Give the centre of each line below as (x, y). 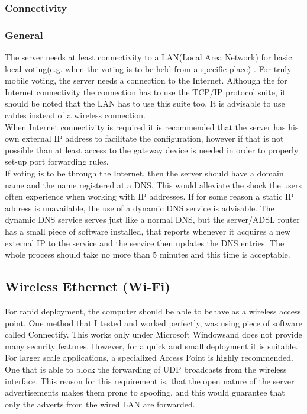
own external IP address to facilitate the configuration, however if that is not (144, 138)
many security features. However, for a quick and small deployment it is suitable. (151, 346)
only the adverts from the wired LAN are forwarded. (100, 404)
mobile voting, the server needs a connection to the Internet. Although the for (146, 80)
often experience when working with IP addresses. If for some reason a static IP (149, 196)
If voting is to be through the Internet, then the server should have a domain (144, 173)
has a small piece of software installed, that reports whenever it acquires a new (148, 231)
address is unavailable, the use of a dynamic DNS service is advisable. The (140, 208)
